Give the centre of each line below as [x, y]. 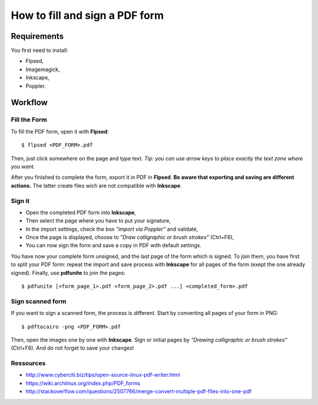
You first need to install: [40, 51]
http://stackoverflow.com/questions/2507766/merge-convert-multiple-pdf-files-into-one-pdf [139, 391]
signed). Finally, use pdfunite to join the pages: [68, 273]
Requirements [37, 36]
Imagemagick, [43, 69]
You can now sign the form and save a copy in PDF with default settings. [113, 245]
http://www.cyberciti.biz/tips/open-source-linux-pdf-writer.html [103, 375]
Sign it [20, 201]
